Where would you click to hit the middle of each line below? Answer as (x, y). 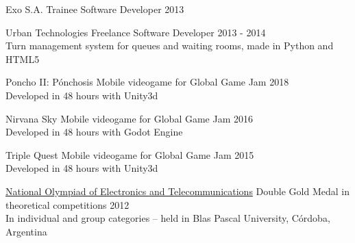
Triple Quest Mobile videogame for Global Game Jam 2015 (130, 154)
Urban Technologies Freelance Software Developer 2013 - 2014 (136, 32)
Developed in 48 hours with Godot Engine (94, 132)
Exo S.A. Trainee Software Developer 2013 (95, 9)
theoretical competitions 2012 (68, 204)
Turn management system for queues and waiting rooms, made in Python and (170, 46)
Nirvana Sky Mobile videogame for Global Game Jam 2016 (129, 118)
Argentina (26, 231)
